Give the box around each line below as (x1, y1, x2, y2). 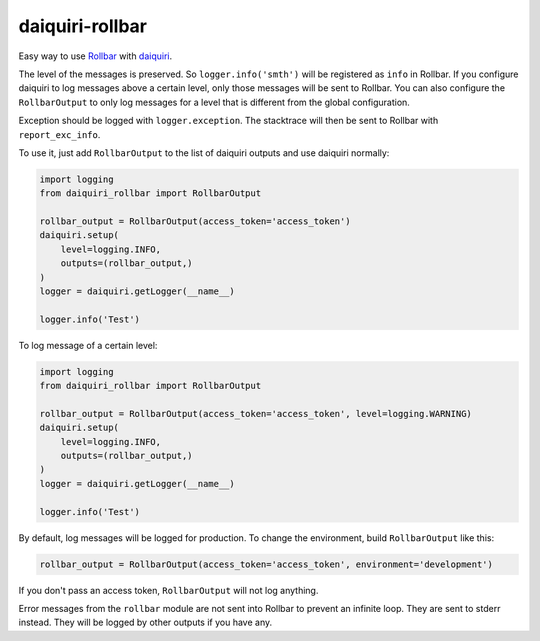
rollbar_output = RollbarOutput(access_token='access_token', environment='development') (39, 558, 494, 570)
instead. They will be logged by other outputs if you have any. (18, 616, 273, 629)
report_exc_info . (18, 128, 101, 140)
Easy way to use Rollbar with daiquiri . (18, 50, 173, 62)
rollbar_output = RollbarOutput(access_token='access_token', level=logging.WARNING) (39, 408, 472, 419)
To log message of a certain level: (18, 339, 158, 351)
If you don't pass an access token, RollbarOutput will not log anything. (18, 584, 319, 596)
